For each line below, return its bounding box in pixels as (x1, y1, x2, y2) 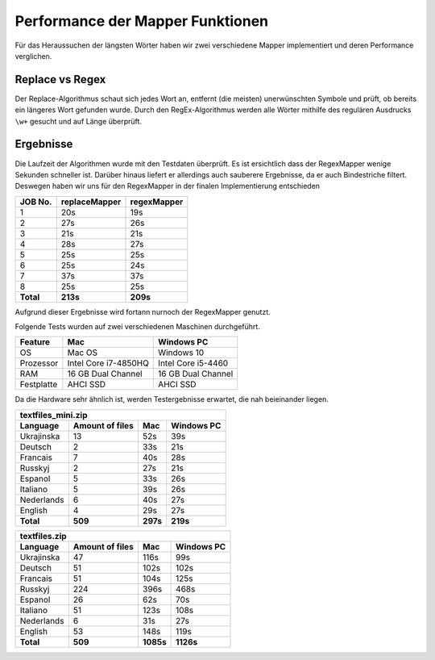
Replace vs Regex (14, 73, 106, 86)
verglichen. (14, 51, 52, 61)
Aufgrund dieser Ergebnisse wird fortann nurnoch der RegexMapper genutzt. (14, 307, 271, 316)
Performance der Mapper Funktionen (14, 12, 269, 30)
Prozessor (19, 357, 59, 369)
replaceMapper (60, 196, 122, 207)
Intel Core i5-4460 (158, 357, 229, 369)
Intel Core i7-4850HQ (67, 357, 149, 369)
